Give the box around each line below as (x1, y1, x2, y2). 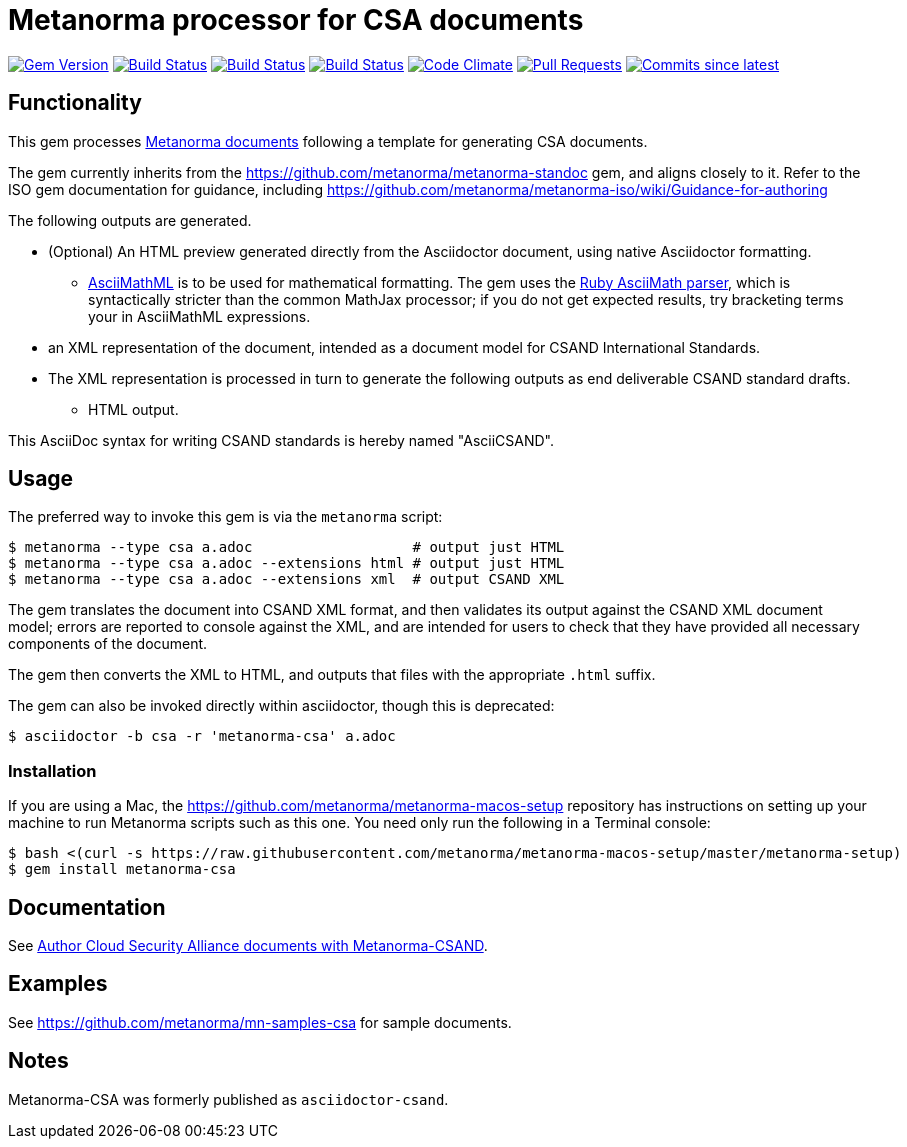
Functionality (8, 90, 142, 116)
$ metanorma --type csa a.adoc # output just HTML (8, 539, 565, 556)
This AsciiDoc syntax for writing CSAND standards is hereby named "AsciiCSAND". (8, 431, 555, 449)
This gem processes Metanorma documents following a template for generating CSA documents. (8, 132, 648, 150)
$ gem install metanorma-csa (8, 861, 236, 878)
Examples (8, 971, 108, 997)
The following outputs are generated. (8, 211, 252, 229)
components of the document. (8, 635, 208, 653)
